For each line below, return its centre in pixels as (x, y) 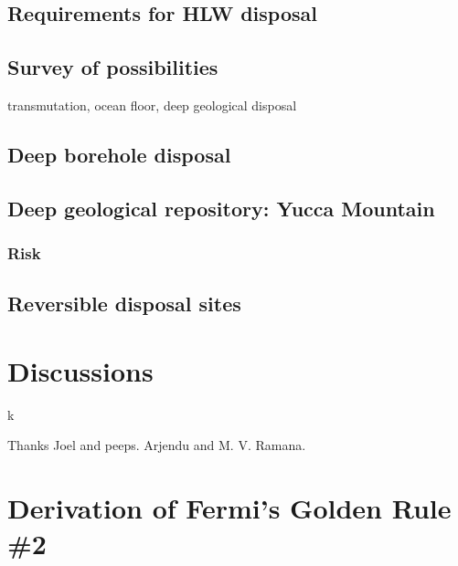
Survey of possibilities (113, 67)
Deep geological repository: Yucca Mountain (221, 208)
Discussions (80, 370)
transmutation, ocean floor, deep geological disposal (152, 105)
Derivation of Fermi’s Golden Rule (229, 508)
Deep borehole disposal (119, 154)
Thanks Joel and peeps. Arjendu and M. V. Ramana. (157, 445)
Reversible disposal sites (124, 304)
